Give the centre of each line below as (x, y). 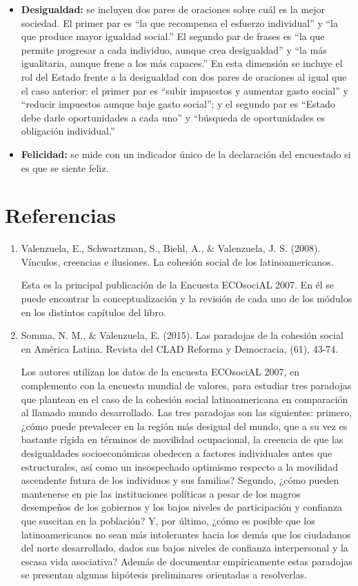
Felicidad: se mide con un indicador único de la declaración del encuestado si (186, 154)
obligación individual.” (68, 131)
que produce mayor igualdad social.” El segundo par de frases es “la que (173, 36)
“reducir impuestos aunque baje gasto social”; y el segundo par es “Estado (178, 104)
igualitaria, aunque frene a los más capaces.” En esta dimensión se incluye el (182, 63)
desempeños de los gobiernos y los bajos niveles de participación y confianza (182, 507)
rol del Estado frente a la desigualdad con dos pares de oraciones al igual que (184, 76)
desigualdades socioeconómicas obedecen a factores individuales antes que (177, 452)
